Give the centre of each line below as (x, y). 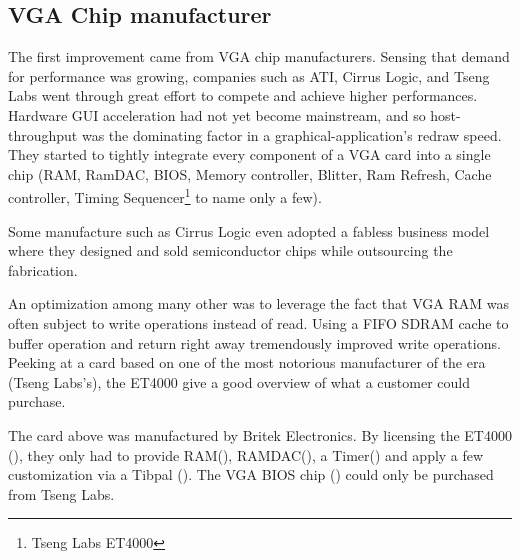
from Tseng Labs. (61, 493)
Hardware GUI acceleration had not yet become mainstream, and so (217, 114)
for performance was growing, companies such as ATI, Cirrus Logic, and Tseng (249, 75)
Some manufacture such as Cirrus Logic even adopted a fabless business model (249, 230)
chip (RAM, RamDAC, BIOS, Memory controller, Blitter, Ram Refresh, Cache (250, 173)
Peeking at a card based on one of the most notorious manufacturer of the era (247, 362)
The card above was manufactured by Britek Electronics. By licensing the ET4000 (260, 434)
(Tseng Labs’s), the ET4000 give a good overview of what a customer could (239, 381)
